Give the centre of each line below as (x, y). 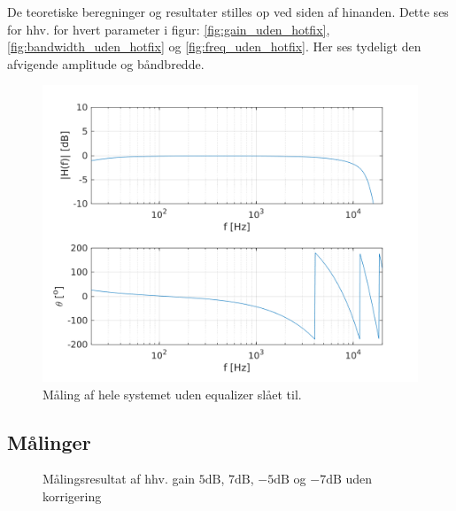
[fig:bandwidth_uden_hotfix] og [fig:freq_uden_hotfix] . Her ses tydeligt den (214, 46)
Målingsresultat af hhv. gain (119, 479)
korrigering (72, 496)
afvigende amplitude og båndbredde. (106, 63)
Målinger (49, 441)
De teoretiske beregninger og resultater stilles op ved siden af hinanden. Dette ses (228, 12)
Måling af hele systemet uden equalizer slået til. (172, 394)
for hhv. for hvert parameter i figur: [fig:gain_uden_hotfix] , (169, 29)
